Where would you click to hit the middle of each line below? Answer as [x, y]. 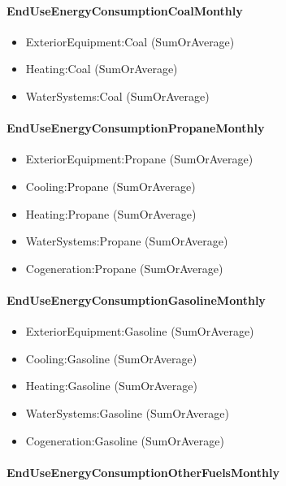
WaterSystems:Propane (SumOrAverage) [127, 241]
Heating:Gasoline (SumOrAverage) [111, 386]
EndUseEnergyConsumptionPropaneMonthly [136, 128]
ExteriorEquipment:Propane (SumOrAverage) [139, 159]
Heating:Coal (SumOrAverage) [102, 69]
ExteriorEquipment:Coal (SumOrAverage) [130, 41]
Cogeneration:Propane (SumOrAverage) [124, 268]
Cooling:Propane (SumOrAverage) [110, 186]
